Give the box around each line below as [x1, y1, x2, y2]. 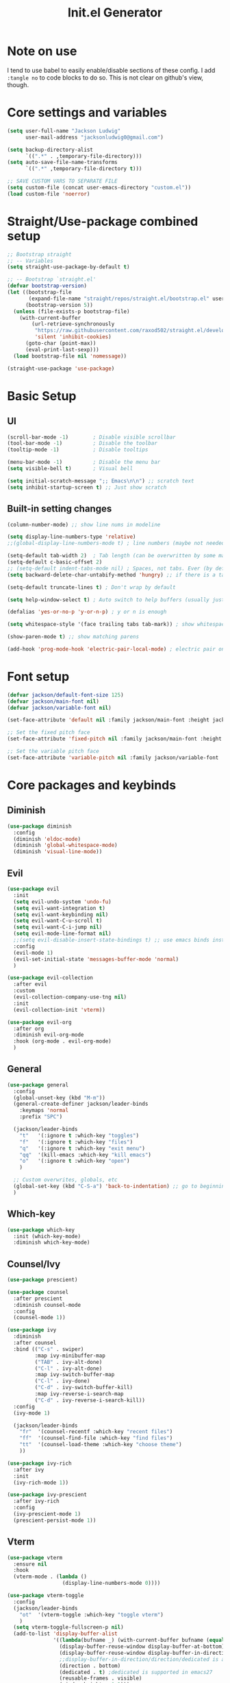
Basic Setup [7, 388, 77, 404]
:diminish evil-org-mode [13, 1032, 84, 1038]
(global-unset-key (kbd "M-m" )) [13, 1094, 106, 1101]
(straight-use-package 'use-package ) [7, 365, 115, 372]
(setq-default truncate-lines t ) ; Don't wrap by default [7, 583, 176, 591]
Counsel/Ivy [7, 1258, 61, 1270]
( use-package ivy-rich [7, 1460, 72, 1467]
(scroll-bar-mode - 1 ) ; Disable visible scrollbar [7, 434, 176, 441]
